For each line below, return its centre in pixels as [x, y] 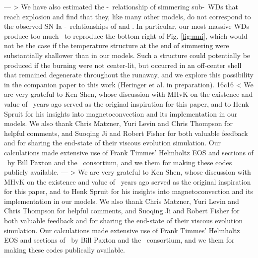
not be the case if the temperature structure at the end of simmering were [117, 45]
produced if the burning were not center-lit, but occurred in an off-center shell [123, 65]
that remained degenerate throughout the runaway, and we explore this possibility [129, 75]
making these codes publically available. [64, 249]
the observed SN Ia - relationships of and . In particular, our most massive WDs [127, 26]
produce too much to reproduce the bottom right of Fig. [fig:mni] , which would [126, 35]
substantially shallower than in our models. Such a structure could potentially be [127, 55]
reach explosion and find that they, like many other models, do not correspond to [128, 16]
